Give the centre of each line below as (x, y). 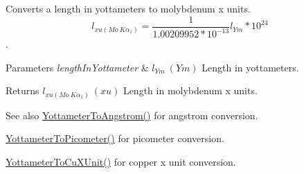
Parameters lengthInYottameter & (77, 67)
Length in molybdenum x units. (190, 90)
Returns (23, 90)
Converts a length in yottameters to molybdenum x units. (128, 8)
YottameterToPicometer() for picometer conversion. (115, 138)
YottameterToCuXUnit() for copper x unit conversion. (121, 161)
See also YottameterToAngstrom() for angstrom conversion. (132, 115)
